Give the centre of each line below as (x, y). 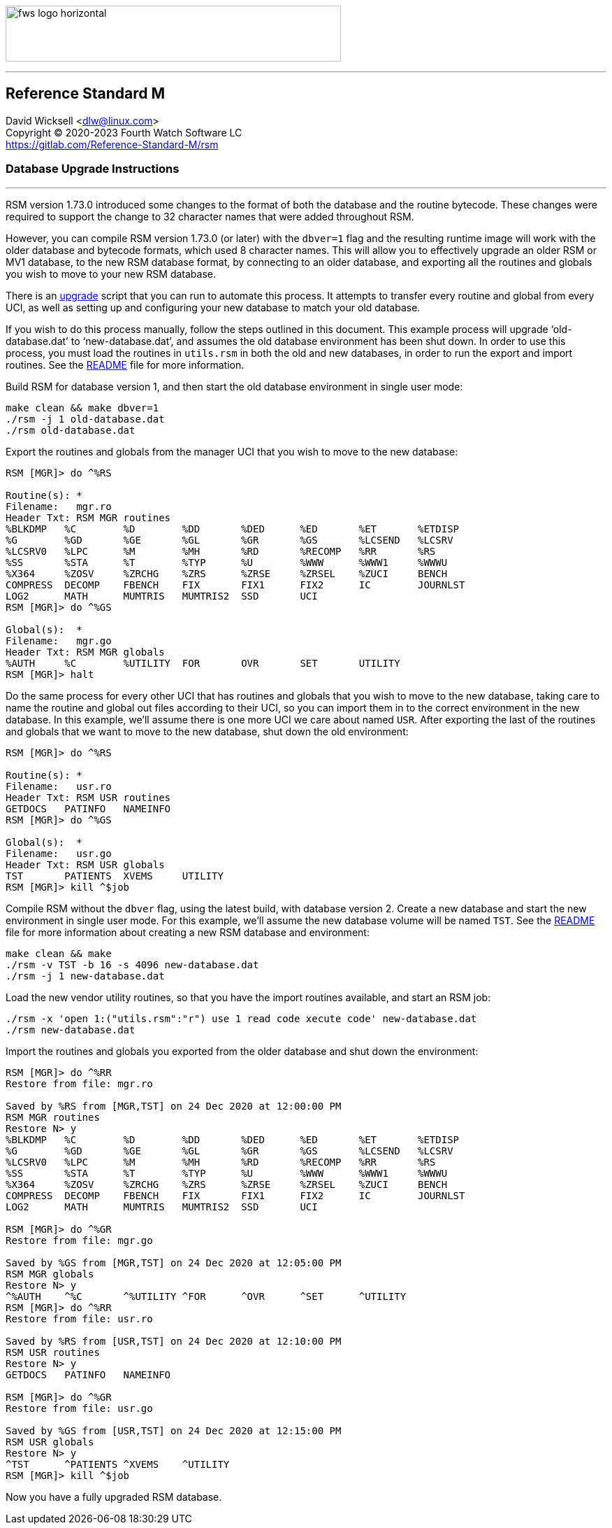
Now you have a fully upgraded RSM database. (114, 1497)
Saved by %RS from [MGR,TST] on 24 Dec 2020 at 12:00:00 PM (174, 1106)
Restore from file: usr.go (79, 1408)
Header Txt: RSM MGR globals (85, 652)
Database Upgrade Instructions (93, 169)
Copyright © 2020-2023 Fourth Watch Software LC (124, 132)
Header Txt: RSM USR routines (88, 797)
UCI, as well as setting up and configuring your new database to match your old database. (213, 307)
